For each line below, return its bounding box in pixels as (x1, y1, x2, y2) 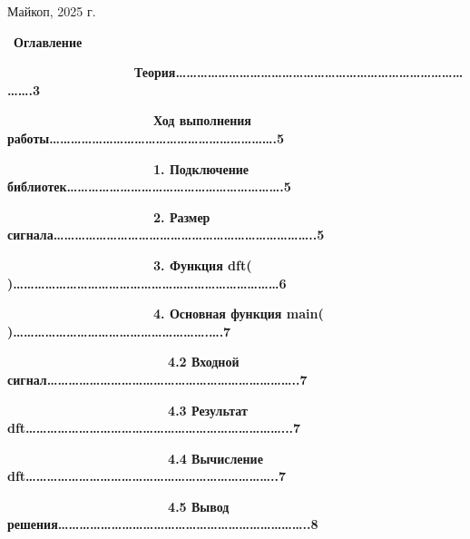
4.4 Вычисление (168, 448, 263, 467)
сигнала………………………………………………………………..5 (7, 225, 325, 244)
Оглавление (14, 32, 83, 51)
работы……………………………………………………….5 (7, 128, 285, 147)
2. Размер (152, 207, 211, 226)
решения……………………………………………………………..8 (7, 514, 318, 534)
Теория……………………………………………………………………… (134, 63, 464, 82)
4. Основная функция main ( (152, 304, 324, 323)
